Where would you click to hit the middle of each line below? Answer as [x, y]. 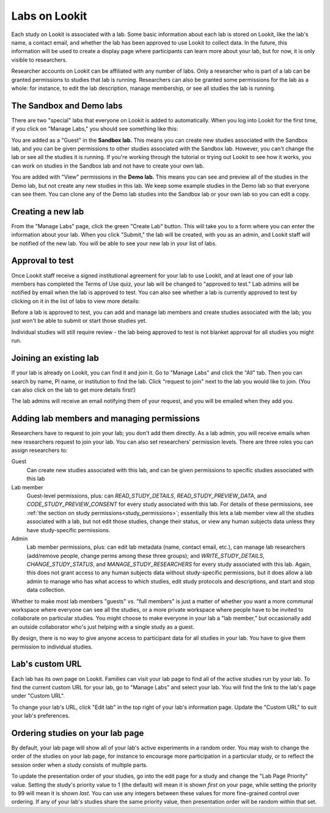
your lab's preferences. [41, 716]
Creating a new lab [48, 211]
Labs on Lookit [49, 16]
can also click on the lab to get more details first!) [74, 390]
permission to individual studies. [52, 647]
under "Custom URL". [38, 696]
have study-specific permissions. [68, 530]
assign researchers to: [39, 450]
